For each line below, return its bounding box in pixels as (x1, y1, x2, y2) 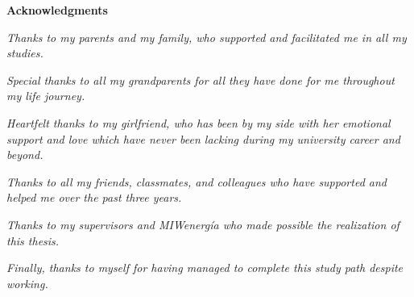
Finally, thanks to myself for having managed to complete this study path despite (6, 259, 404, 276)
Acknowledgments (6, 2, 108, 18)
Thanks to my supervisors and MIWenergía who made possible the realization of (6, 215, 400, 232)
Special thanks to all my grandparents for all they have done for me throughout (6, 71, 395, 88)
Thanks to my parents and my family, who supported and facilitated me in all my (6, 28, 407, 45)
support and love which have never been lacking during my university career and (6, 130, 400, 147)
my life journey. (6, 87, 85, 104)
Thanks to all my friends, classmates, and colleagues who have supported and (6, 173, 387, 190)
